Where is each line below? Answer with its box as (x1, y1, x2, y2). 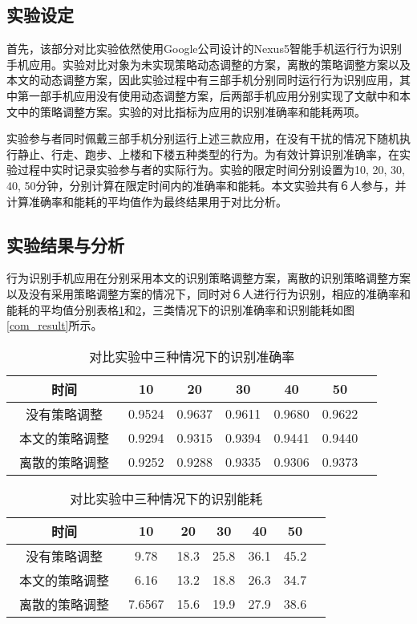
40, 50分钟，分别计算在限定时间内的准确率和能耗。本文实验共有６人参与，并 (6, 176, 407, 193)
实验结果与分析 (6, 232, 124, 257)
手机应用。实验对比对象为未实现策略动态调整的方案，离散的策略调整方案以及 (6, 55, 411, 72)
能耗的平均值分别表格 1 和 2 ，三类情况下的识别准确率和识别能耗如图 (6, 301, 354, 318)
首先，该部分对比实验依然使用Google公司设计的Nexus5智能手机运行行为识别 (6, 40, 402, 57)
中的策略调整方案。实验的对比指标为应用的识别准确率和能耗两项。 (17, 103, 366, 120)
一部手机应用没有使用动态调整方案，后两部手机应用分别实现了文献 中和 (28, 87, 399, 103)
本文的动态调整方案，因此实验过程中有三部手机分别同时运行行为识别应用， (6, 71, 399, 88)
